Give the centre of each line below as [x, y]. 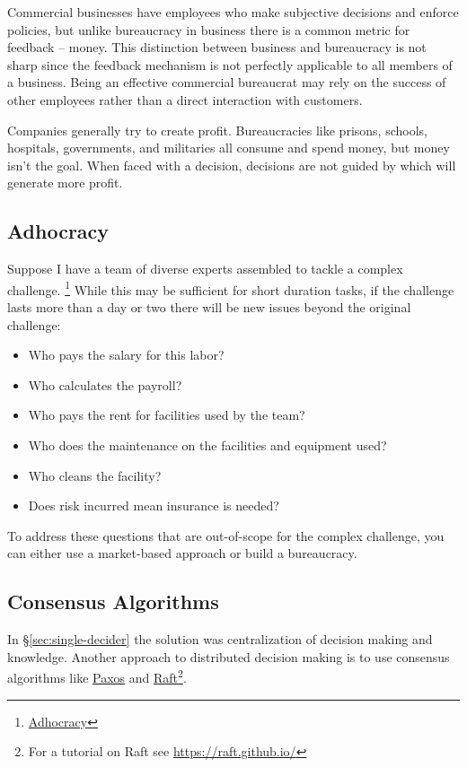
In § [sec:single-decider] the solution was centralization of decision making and [220, 639]
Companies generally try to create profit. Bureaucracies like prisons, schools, [217, 130]
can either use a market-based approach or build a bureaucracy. [182, 553]
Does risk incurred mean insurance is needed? [154, 506]
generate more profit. [65, 183]
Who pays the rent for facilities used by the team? [167, 415]
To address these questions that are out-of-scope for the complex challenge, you [226, 535]
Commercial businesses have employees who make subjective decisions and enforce [233, 12]
